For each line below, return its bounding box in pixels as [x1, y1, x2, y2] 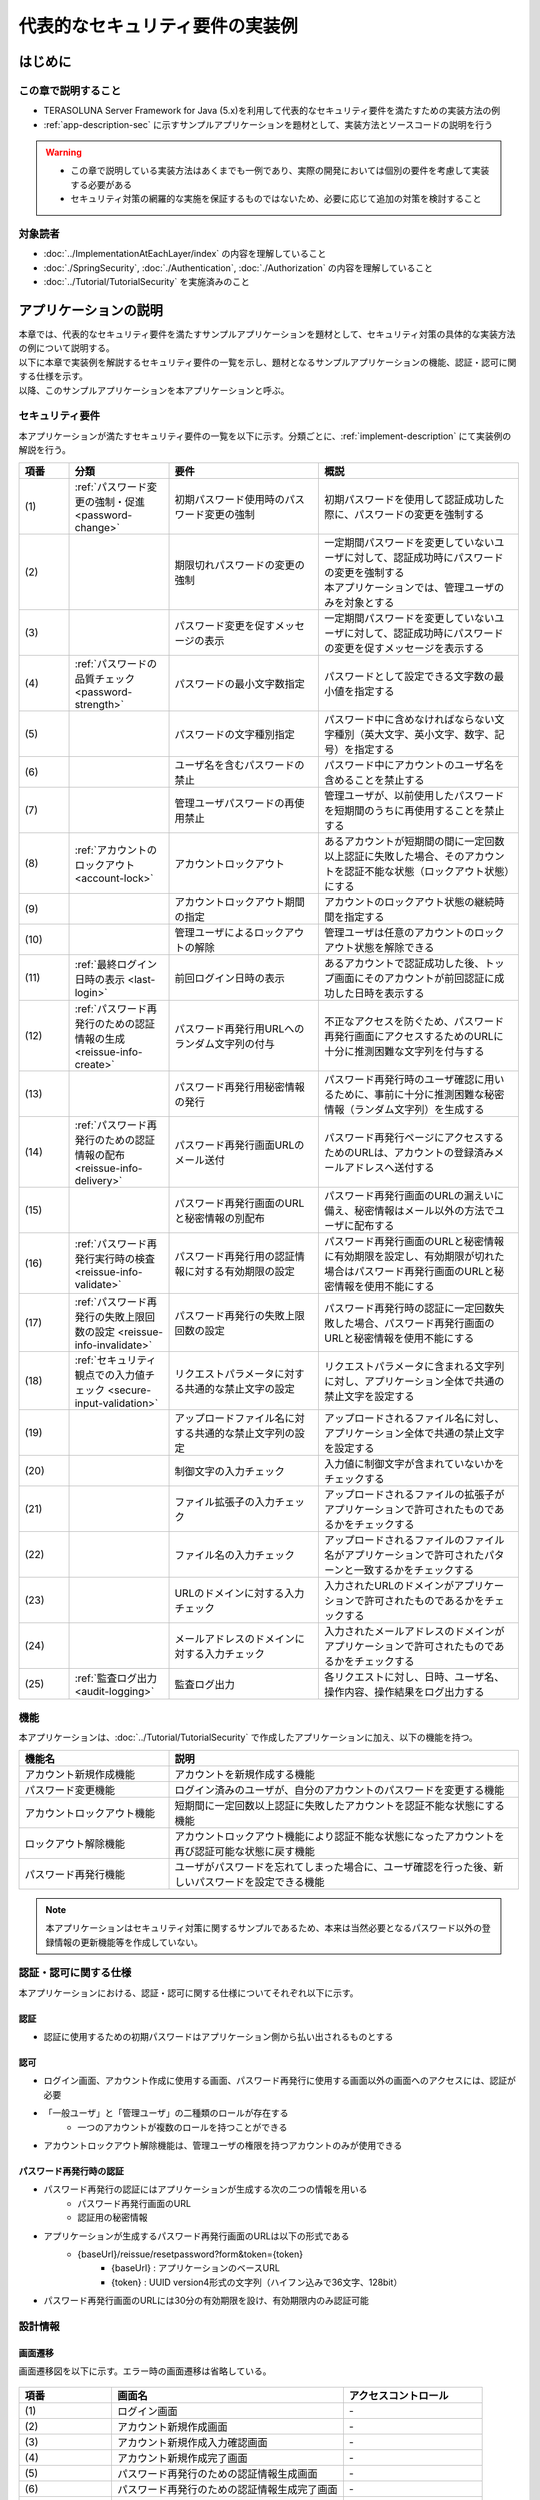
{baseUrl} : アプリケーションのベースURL [111, 2262, 280, 2274]
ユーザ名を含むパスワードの [174, 758, 305, 772]
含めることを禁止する [324, 773, 425, 787]
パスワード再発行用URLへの [174, 1021, 305, 1035]
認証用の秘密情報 [77, 2211, 148, 2224]
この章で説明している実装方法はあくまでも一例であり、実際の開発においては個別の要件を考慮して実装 [70, 165, 490, 177]
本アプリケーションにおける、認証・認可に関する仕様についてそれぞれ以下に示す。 [18, 1986, 359, 1999]
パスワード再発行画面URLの [174, 1138, 305, 1152]
